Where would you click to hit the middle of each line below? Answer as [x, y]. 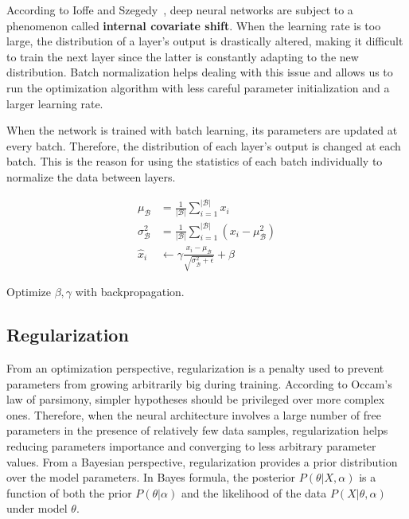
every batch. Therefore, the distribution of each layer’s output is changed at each [204, 145]
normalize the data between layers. [91, 176]
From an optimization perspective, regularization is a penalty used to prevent [195, 368]
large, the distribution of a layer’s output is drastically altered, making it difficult [205, 41]
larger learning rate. [55, 103]
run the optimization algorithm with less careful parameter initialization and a [198, 87]
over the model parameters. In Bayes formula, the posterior [151, 477]
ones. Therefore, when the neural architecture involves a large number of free [194, 414]
